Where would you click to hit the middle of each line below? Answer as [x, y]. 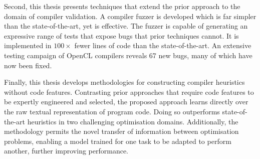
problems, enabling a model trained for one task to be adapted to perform [118, 141]
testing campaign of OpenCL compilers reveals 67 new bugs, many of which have [128, 55]
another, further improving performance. [66, 151]
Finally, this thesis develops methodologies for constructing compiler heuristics [124, 82]
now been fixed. [28, 65]
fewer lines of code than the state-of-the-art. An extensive [163, 45]
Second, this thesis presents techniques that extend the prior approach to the [122, 6]
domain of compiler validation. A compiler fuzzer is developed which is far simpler [130, 16]
